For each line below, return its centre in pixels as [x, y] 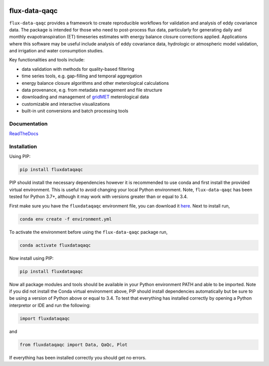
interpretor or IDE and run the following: [50, 305]
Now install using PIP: [31, 258]
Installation [23, 147]
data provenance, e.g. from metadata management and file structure [92, 90]
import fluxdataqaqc [45, 318]
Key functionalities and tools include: [47, 60]
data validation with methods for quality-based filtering [78, 69]
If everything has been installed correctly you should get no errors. [78, 358]
